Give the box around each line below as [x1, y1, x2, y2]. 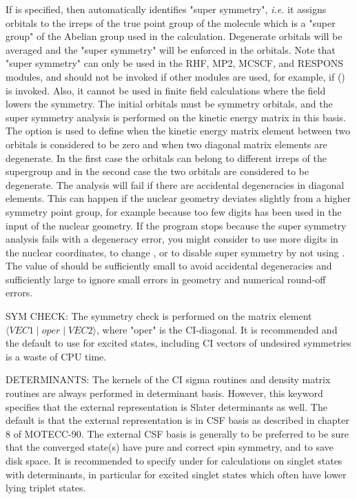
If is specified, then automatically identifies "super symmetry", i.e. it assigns [6, 2, 327, 16]
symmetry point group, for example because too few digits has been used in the [6, 204, 342, 218]
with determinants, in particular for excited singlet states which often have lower [6, 467, 347, 481]
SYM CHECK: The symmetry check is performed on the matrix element [6, 309, 312, 323]
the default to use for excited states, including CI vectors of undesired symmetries [6, 336, 351, 350]
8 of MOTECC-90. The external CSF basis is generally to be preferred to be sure [6, 426, 349, 440]
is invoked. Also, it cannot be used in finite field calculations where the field [6, 83, 326, 97]
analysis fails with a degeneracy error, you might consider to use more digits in [6, 232, 338, 246]
